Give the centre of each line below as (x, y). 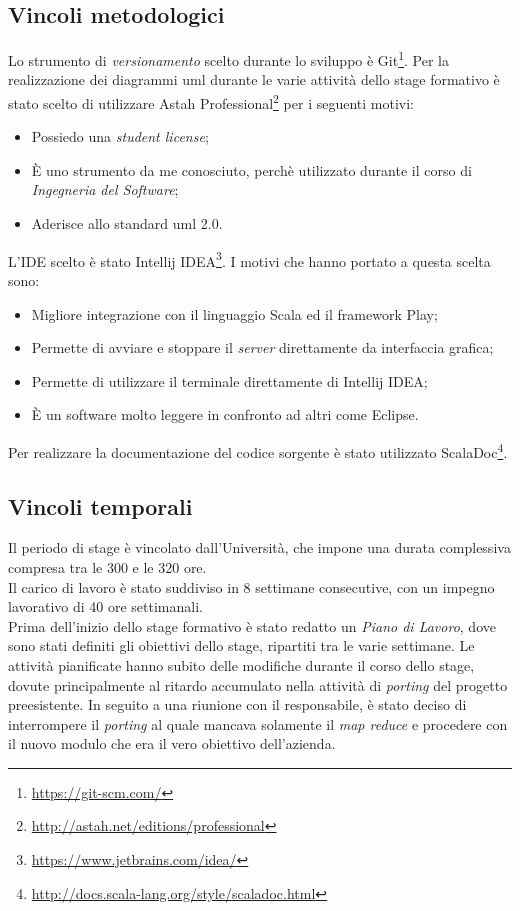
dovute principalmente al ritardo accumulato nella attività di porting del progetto (258, 684)
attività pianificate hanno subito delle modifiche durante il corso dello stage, (241, 664)
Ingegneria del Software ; (105, 189)
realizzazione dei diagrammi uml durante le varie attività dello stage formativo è (254, 79)
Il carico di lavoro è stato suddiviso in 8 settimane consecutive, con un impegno (251, 586)
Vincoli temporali (100, 505)
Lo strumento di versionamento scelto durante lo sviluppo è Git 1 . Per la (228, 58)
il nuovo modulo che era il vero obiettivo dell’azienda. (172, 743)
